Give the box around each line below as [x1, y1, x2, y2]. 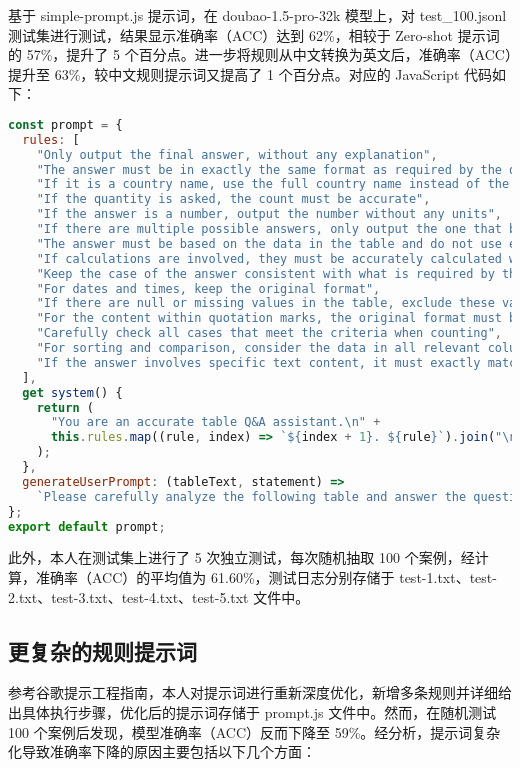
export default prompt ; [8, 519, 166, 534]
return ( [36, 400, 94, 415]
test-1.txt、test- [399, 567, 497, 588]
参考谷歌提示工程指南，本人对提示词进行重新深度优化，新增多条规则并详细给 [8, 682, 512, 703]
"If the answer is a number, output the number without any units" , [36, 207, 502, 222]
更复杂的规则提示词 [8, 635, 197, 666]
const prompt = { [8, 117, 123, 132]
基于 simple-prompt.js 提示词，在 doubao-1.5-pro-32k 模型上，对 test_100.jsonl [8, 5, 507, 25]
